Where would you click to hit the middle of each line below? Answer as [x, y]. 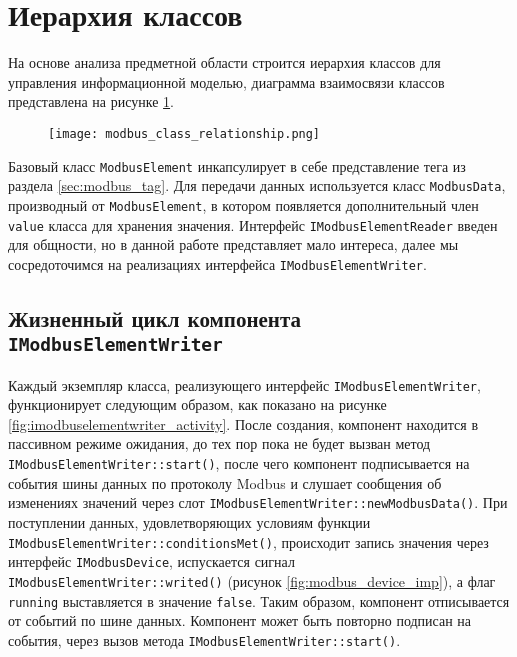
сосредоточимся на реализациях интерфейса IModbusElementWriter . [217, 263]
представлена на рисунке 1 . [91, 101]
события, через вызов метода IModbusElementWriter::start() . [204, 639]
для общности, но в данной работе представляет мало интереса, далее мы [233, 244]
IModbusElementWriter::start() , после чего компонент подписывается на [239, 463]
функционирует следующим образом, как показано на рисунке [197, 404]
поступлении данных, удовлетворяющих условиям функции [189, 521]
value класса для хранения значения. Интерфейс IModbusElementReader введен [253, 224]
